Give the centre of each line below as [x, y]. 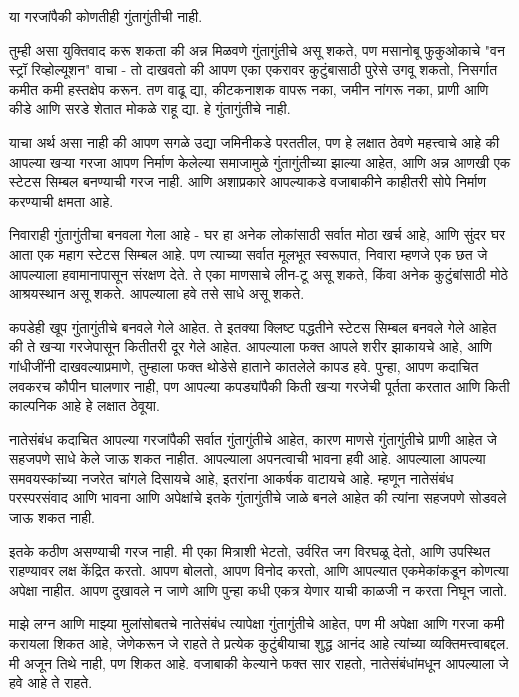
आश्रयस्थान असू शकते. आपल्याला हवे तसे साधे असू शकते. [157, 293]
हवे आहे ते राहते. [51, 682]
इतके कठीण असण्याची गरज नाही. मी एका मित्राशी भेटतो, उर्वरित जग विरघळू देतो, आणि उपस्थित [250, 550]
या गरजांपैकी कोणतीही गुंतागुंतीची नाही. [106, 16]
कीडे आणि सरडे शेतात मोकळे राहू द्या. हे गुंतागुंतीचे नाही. [150, 108]
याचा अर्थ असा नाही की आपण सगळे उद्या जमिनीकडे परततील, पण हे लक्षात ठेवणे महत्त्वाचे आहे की [254, 141]
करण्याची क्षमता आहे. [61, 200]
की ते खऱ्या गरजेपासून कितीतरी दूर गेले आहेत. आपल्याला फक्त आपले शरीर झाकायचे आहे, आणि [250, 346]
